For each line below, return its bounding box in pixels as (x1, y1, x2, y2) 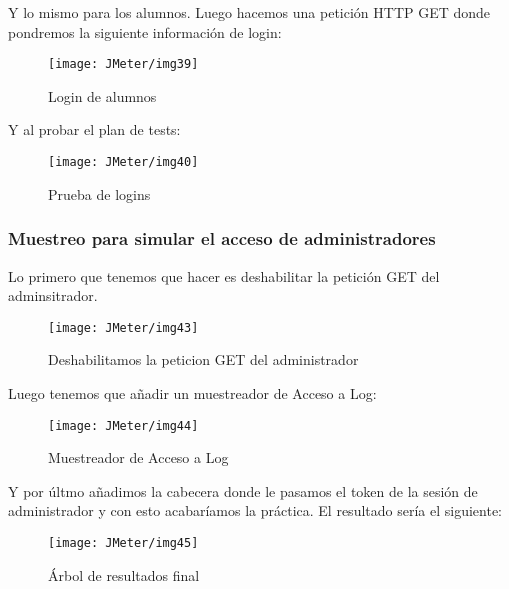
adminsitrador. (8, 285, 98, 306)
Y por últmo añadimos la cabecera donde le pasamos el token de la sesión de (8, 480, 478, 501)
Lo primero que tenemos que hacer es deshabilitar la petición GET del (8, 265, 440, 286)
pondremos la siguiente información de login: (8, 21, 282, 42)
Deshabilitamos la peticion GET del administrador (48, 349, 359, 370)
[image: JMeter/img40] (48, 155, 199, 170)
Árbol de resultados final (48, 564, 200, 585)
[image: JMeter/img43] (48, 320, 199, 335)
